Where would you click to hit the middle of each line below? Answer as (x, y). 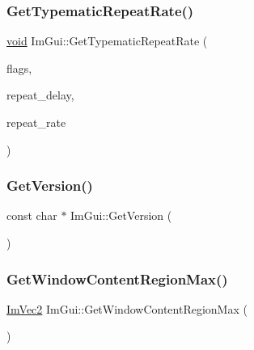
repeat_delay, (40, 95)
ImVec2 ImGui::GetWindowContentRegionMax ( (127, 308)
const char (32, 215)
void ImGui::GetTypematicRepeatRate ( (107, 41)
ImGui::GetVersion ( (121, 215)
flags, (19, 67)
